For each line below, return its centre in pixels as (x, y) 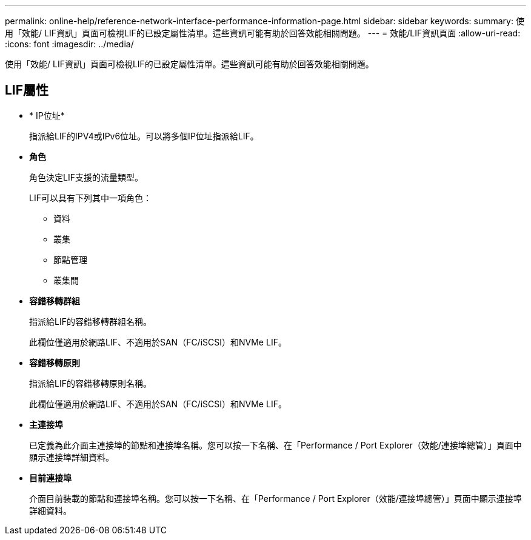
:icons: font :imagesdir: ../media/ (69, 44)
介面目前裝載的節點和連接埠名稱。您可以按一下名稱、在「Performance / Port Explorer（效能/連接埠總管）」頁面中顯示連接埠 (276, 498)
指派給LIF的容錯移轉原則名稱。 (90, 383)
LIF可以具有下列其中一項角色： (90, 198)
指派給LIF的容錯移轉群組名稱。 (90, 321)
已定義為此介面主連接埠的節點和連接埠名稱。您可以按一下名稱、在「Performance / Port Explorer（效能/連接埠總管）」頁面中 (276, 445)
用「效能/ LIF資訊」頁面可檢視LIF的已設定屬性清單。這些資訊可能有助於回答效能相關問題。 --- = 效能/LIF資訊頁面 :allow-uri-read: (263, 33)
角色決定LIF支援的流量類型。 (86, 177)
